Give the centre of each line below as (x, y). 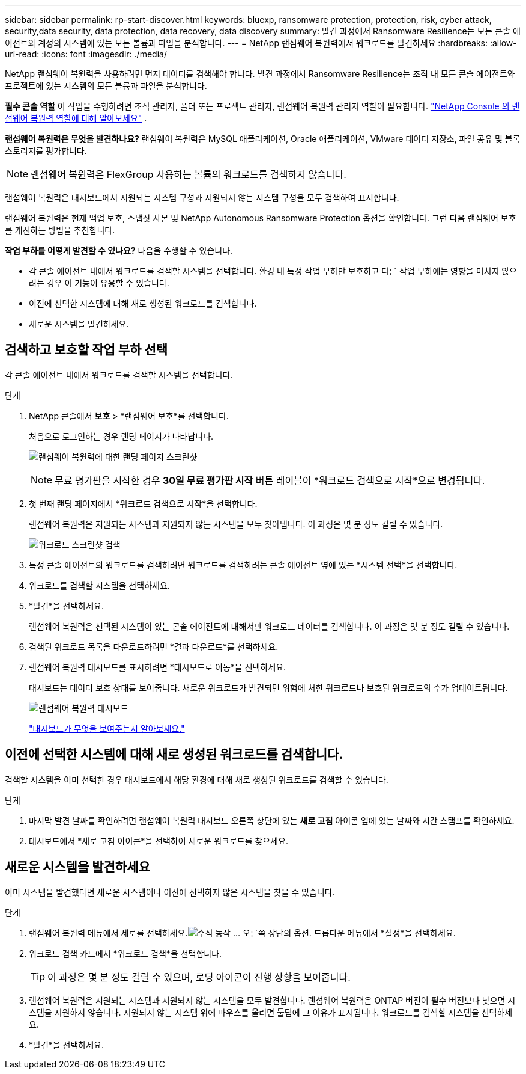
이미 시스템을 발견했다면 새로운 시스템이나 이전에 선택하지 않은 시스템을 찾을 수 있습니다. (170, 892)
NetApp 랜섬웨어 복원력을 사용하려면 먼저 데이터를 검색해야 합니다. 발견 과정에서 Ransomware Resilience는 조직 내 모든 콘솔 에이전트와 (260, 74)
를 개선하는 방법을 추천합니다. (60, 230)
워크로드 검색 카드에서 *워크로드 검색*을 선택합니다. (125, 953)
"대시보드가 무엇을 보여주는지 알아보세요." (107, 728)
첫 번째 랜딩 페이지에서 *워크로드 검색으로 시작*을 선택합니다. (143, 503)
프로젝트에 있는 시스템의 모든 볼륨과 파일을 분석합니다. (106, 86)
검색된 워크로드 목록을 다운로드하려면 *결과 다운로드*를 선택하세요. (154, 646)
